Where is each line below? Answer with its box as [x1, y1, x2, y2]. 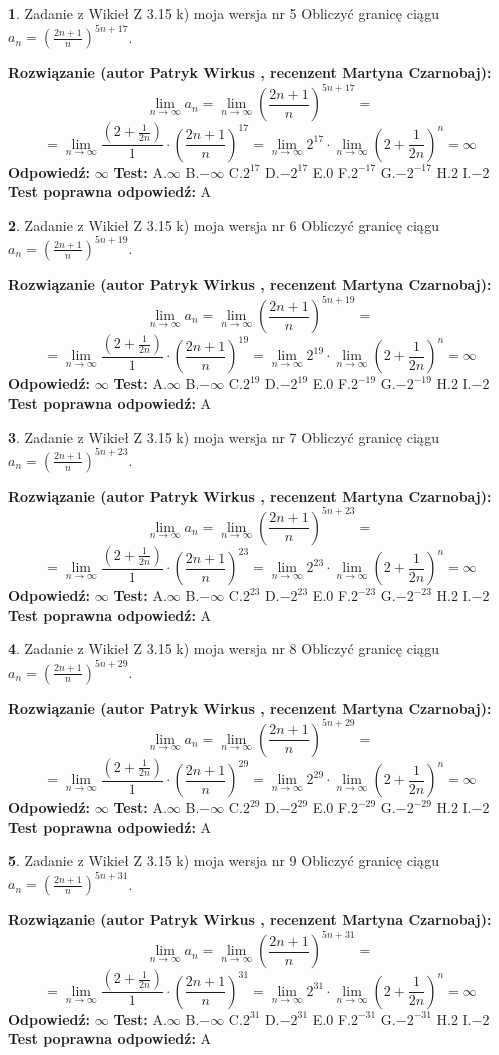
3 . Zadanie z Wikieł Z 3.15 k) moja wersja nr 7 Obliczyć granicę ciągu [8, 426, 439, 447]
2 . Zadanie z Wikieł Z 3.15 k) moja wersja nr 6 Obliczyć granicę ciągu [8, 214, 439, 235]
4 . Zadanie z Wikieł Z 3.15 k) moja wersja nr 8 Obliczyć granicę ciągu [8, 638, 439, 659]
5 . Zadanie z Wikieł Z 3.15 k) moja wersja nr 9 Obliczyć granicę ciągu [8, 850, 439, 871]
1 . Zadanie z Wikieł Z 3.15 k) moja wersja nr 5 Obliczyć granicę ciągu [8, 3, 439, 23]
